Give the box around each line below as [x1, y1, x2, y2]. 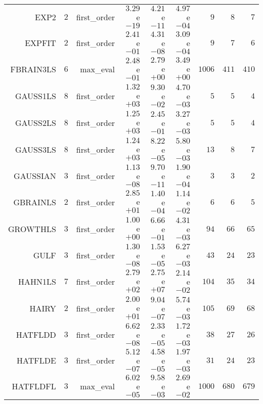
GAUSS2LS [15, 117, 56, 128]
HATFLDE [17, 354, 56, 366]
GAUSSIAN [14, 170, 56, 182]
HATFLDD [16, 329, 56, 340]
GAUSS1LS [15, 90, 56, 102]
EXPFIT [25, 37, 56, 49]
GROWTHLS [8, 223, 56, 235]
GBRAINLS [13, 196, 56, 208]
